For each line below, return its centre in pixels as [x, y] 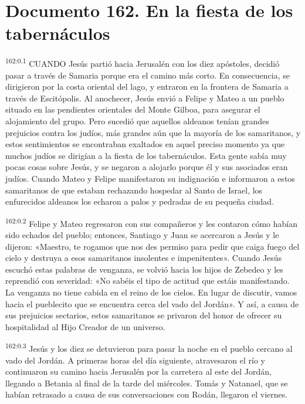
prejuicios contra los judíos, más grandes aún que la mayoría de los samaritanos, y [153, 132]
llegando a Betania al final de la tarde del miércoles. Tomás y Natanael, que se [147, 383]
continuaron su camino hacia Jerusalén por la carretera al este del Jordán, [138, 371]
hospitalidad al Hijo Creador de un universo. [85, 326]
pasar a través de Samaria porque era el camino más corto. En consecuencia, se [148, 75]
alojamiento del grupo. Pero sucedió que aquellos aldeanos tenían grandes [137, 120]
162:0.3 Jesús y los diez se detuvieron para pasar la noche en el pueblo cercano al [149, 347]
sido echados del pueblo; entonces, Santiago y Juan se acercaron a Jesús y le [142, 234]
